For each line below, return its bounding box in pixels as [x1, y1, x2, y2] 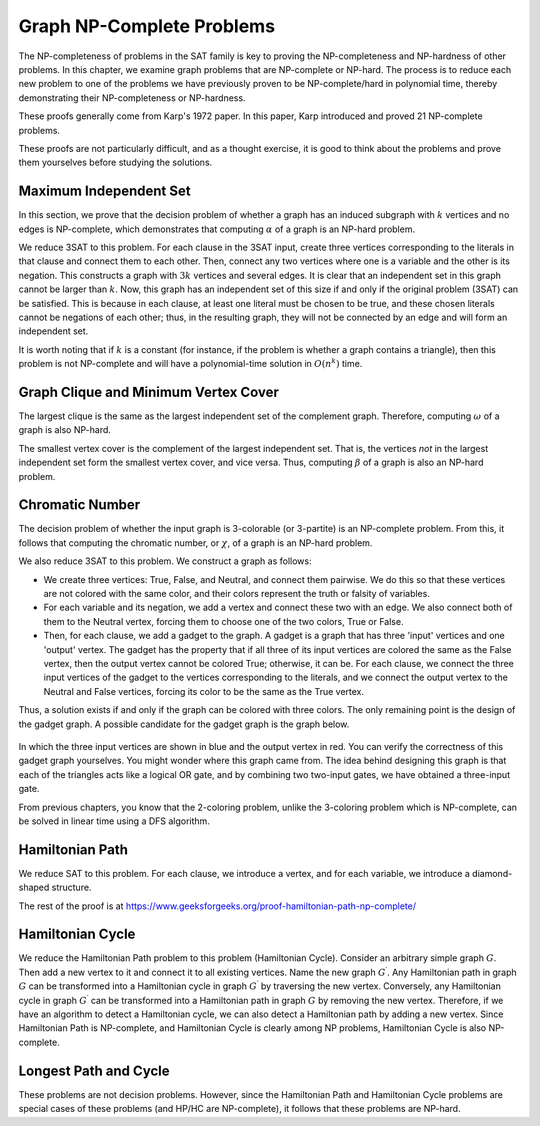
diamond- [471, 867, 513, 879]
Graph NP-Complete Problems [18, 15, 275, 37]
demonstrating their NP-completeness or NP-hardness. [18, 91, 246, 104]
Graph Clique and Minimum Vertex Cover [18, 383, 279, 400]
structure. [51, 881, 92, 894]
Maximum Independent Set [18, 183, 191, 200]
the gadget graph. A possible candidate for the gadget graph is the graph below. [18, 718, 350, 730]
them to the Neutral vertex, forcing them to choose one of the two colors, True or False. [43, 615, 404, 627]
